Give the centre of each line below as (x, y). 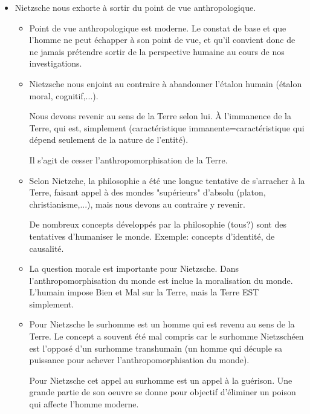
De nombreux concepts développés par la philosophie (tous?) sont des (158, 224)
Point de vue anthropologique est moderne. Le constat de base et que (158, 28)
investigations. (56, 63)
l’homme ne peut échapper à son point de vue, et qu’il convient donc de (162, 40)
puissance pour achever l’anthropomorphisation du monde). (139, 360)
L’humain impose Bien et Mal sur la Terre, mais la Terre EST (144, 292)
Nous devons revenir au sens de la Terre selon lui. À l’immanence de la (160, 116)
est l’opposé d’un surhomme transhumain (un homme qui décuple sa (156, 348)
